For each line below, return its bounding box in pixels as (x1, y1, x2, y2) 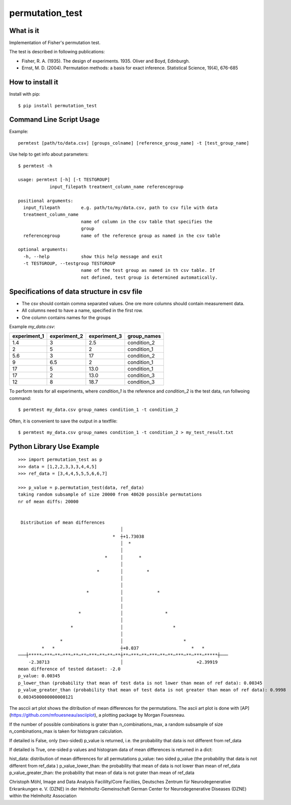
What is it (9, 26, 39, 35)
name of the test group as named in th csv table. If (81, 267, 215, 273)
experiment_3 (89, 333, 122, 340)
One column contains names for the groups (21, 314, 111, 320)
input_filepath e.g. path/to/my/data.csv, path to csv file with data (23, 204, 218, 210)
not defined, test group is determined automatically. (81, 274, 218, 280)
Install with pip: (9, 91, 40, 97)
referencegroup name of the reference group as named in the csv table (23, 232, 221, 238)
